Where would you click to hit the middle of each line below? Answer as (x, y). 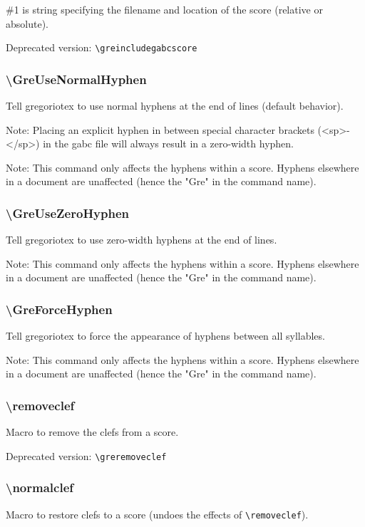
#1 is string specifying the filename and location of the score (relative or (164, 9)
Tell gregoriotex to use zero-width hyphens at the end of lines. (142, 240)
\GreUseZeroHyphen (68, 213)
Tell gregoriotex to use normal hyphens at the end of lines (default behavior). (175, 106)
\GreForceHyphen (59, 309)
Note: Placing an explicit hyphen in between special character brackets (160, 129)
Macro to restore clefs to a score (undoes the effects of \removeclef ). (157, 514)
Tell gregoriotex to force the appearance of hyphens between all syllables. (165, 336)
